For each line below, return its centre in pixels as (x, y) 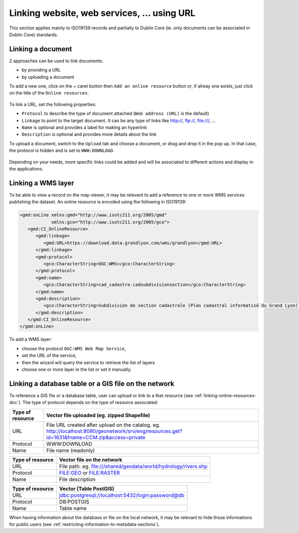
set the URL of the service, (49, 355)
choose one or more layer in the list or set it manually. (77, 369)
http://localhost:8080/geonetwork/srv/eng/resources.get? (115, 431)
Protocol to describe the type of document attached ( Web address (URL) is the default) (115, 113)
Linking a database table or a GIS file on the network (92, 383)
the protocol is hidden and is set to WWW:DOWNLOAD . (62, 151)
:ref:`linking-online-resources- (225, 395)
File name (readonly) (71, 450)
